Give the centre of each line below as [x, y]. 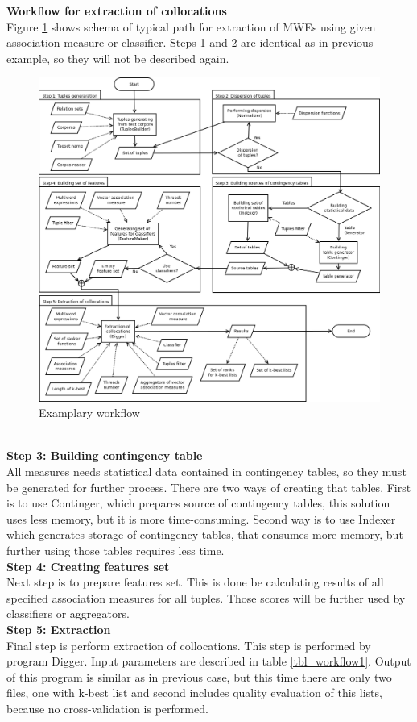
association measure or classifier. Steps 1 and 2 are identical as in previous [190, 42]
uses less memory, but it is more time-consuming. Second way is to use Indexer [201, 518]
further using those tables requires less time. [116, 550]
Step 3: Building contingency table [105, 455]
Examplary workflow [89, 413]
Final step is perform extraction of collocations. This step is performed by [189, 645]
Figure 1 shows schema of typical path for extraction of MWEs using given [191, 26]
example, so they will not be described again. [118, 58]
